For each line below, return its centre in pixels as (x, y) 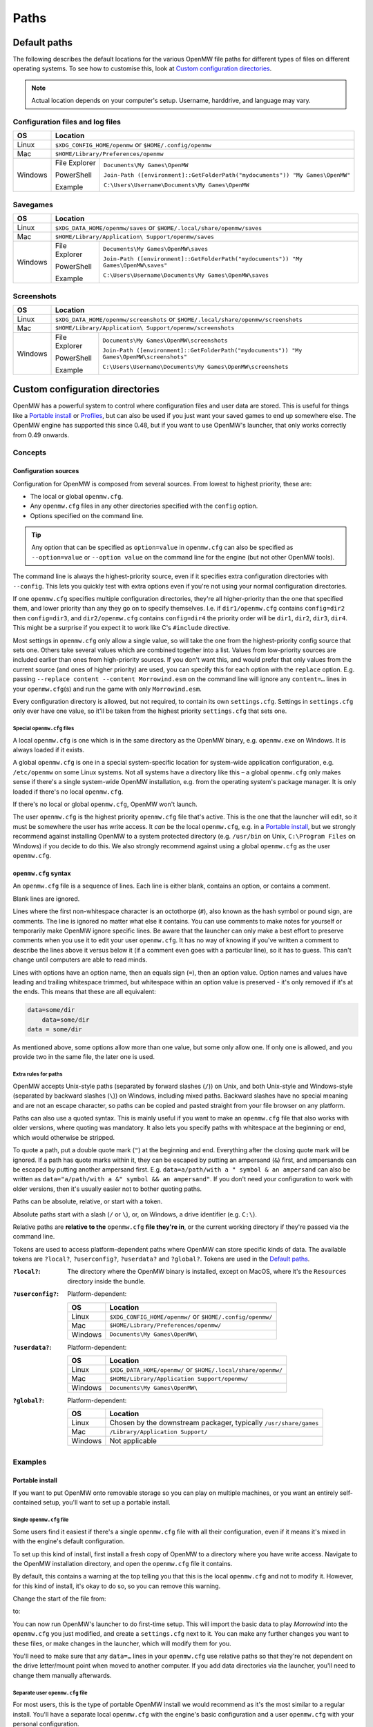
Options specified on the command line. (87, 515)
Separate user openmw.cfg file (50, 1692)
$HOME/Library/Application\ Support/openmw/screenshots (145, 328)
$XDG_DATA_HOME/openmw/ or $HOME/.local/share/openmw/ (196, 1370)
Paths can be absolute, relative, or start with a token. (88, 1201)
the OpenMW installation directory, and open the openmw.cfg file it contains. (123, 1563)
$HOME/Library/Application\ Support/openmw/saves (134, 237)
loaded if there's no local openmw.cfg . (68, 792)
